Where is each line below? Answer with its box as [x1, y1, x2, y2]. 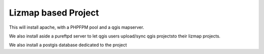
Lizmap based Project [9, 7, 99, 18]
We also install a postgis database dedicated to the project [9, 42, 127, 48]
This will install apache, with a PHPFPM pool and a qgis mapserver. [9, 24, 144, 30]
